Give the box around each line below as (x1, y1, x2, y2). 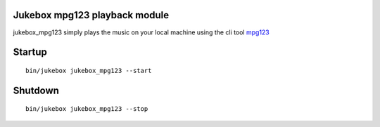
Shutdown (13, 84, 60, 96)
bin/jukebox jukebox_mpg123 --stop (25, 105, 148, 113)
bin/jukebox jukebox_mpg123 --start (25, 67, 152, 74)
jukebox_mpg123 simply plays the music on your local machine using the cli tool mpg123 (13, 28, 270, 36)
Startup (13, 46, 47, 58)
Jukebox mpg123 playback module (13, 9, 170, 21)
